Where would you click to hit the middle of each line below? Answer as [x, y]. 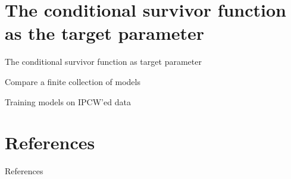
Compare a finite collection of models [73, 81]
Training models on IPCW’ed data [68, 101]
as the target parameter [105, 33]
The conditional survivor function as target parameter [103, 62]
